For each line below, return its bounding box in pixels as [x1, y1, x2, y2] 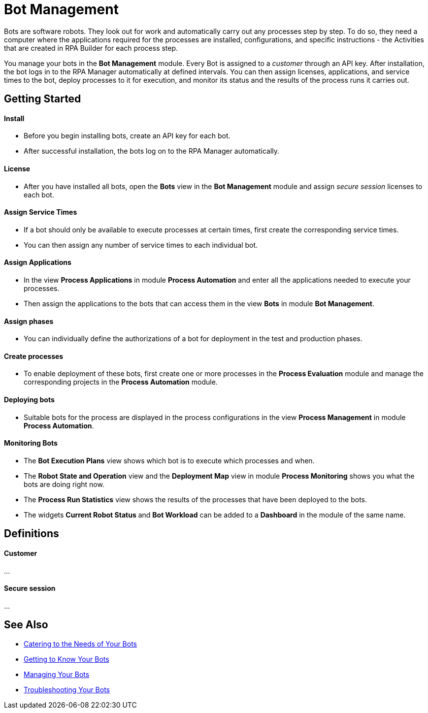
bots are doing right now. [24, 480, 104, 488]
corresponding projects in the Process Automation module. [24, 378, 218, 387]
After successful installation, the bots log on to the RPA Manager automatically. [24, 147, 280, 156]
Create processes [4, 352, 64, 360]
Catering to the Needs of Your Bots [24, 639, 137, 648]
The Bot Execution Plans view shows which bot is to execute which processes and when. [24, 456, 315, 465]
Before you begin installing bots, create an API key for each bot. [24, 131, 230, 140]
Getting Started [4, 93, 81, 105]
